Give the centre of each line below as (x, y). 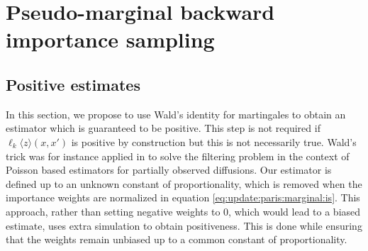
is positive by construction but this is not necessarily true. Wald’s (214, 141)
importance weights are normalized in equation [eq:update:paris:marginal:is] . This (183, 197)
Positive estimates (73, 84)
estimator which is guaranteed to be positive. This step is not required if (163, 128)
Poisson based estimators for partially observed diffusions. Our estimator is (169, 170)
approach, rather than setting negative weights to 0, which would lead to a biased (183, 211)
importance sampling (110, 39)
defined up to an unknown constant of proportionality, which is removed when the (184, 183)
